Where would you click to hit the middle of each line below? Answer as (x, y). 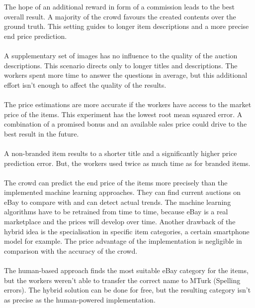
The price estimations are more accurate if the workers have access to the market (128, 104)
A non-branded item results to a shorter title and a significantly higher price (121, 153)
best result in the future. (42, 133)
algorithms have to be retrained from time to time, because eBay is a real (116, 212)
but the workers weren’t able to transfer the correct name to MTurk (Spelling (122, 280)
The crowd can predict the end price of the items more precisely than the (116, 182)
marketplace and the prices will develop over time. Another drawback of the (120, 222)
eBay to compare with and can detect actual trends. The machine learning (118, 202)
